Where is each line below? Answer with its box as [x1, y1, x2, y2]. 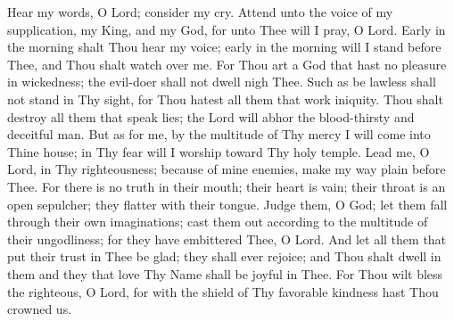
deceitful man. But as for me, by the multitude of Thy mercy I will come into [7, 125, 431, 144]
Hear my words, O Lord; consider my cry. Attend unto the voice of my [7, 3, 393, 21]
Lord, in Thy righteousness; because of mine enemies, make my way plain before [7, 160, 446, 178]
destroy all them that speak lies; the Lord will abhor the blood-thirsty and [7, 107, 415, 126]
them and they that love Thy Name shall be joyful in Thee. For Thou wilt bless [7, 264, 443, 283]
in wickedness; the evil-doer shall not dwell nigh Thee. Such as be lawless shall [7, 72, 436, 91]
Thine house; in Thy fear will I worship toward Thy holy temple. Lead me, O [7, 142, 430, 160]
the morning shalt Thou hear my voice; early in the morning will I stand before [7, 37, 442, 56]
